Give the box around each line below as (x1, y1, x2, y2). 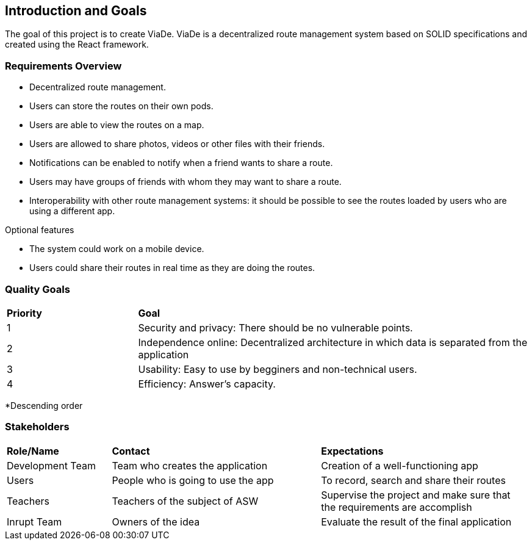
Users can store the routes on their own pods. (29, 101, 214, 112)
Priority (7, 306, 42, 319)
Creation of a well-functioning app (321, 459, 478, 472)
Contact (112, 444, 150, 457)
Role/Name (7, 444, 59, 457)
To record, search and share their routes (321, 474, 506, 486)
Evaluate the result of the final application (321, 515, 512, 528)
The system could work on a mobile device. (29, 244, 204, 254)
